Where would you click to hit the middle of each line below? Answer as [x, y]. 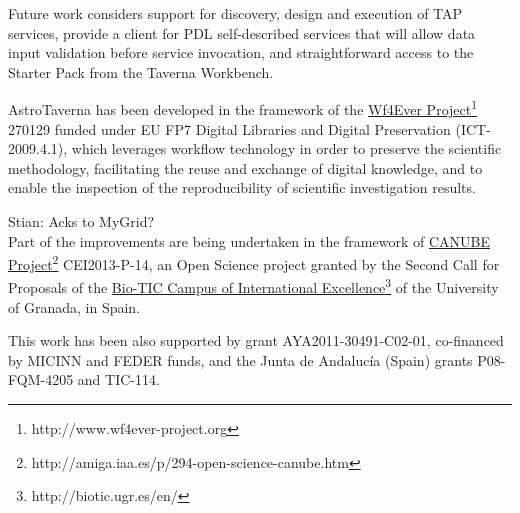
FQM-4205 [41, 379]
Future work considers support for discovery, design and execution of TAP [235, 13]
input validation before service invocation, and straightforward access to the [241, 52]
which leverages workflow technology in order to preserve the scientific [286, 148]
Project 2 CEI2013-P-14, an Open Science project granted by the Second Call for [254, 262]
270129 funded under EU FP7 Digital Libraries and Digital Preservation [229, 128]
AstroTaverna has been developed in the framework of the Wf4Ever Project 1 [243, 108]
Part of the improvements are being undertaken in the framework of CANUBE [249, 240]
